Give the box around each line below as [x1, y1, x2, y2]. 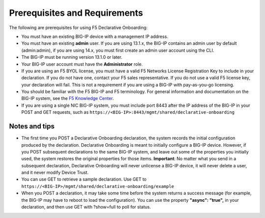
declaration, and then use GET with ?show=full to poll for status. [21, 204, 151, 210]
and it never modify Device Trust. [21, 170, 89, 176]
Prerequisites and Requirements [9, 7, 143, 18]
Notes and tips [9, 122, 55, 130]
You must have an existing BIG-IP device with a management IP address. [21, 33, 168, 39]
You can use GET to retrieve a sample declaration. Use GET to [21, 176, 147, 182]
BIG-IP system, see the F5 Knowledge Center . [21, 95, 114, 101]
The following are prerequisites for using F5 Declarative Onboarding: [9, 25, 148, 31]
